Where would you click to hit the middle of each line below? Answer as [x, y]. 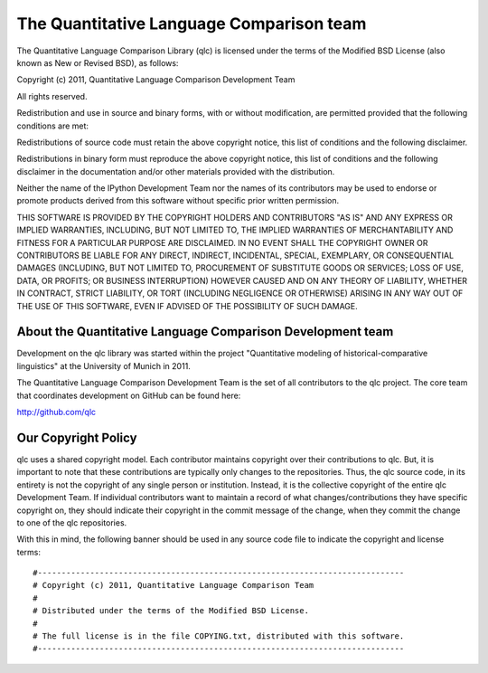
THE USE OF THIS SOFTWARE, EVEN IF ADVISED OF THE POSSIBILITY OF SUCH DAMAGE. [188, 306]
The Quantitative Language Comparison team [192, 24]
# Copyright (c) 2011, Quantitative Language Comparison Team [174, 585]
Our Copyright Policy [77, 437]
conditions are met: [53, 126]
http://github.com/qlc [56, 412]
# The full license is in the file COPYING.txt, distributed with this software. [219, 636]
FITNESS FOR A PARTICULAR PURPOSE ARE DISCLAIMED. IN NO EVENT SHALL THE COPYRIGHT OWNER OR [222, 242]
